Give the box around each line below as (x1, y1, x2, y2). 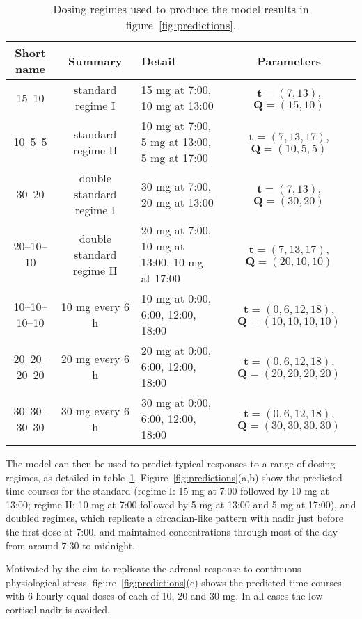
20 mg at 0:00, (141, 342, 212, 358)
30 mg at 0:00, (141, 394, 212, 410)
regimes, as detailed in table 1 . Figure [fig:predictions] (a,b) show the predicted (6, 469, 343, 484)
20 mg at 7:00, (141, 222, 212, 238)
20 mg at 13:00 (141, 193, 214, 210)
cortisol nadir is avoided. (6, 602, 110, 616)
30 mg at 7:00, (141, 177, 212, 194)
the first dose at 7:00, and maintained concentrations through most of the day (6, 524, 338, 538)
